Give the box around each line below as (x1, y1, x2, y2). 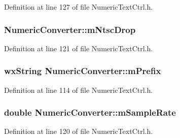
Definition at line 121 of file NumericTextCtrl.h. (4, 43, 153, 53)
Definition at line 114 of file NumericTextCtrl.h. (4, 84, 153, 95)
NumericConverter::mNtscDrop (4, 23, 136, 36)
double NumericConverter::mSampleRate (4, 106, 176, 119)
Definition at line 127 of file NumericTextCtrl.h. (4, 2, 153, 12)
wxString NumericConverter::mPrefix (4, 64, 161, 77)
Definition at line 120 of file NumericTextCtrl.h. (4, 126, 153, 136)
